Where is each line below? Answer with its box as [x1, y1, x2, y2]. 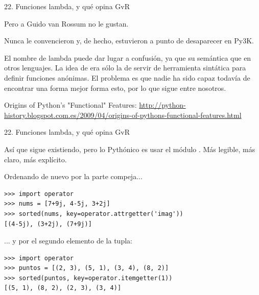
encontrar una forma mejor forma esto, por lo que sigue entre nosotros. [4, 82, 226, 93]
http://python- [139, 100, 186, 110]
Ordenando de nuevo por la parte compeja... [4, 171, 143, 182]
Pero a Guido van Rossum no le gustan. [4, 18, 129, 29]
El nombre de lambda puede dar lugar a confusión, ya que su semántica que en [4, 52, 251, 63]
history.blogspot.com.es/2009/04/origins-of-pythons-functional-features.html [4, 109, 242, 120]
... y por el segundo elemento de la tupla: [4, 235, 132, 246]
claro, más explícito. [4, 154, 67, 164]
